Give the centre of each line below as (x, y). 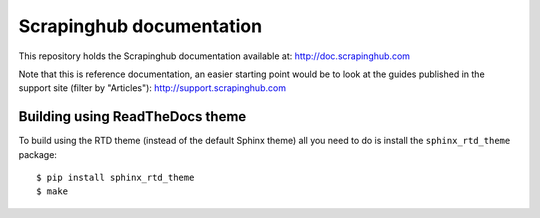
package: (37, 154)
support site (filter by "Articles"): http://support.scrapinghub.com (152, 88)
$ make (52, 191)
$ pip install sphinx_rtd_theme (115, 178)
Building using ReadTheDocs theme (132, 116)
